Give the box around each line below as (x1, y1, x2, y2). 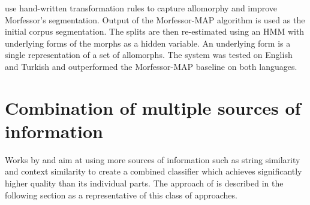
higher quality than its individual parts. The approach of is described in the (5, 177, 284, 189)
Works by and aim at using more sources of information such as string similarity (5, 153, 300, 166)
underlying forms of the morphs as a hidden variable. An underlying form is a (5, 36, 291, 49)
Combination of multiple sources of (5, 95, 301, 120)
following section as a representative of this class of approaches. (5, 188, 237, 201)
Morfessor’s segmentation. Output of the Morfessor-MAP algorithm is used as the (5, 13, 305, 26)
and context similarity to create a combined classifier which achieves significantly (5, 165, 302, 178)
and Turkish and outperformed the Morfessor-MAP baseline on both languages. (5, 60, 297, 72)
